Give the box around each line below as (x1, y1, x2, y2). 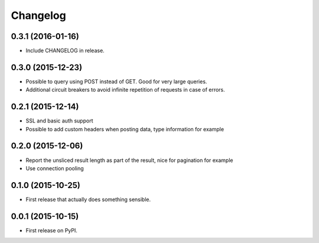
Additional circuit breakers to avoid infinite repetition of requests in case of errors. (25, 86, 226, 93)
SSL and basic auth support (25, 117, 93, 124)
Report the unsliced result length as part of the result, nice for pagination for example (25, 157, 233, 164)
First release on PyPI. (25, 226, 78, 234)
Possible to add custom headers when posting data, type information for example (25, 125, 224, 132)
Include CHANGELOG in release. (25, 47, 105, 54)
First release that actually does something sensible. (25, 196, 151, 203)
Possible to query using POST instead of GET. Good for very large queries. (25, 77, 207, 85)
